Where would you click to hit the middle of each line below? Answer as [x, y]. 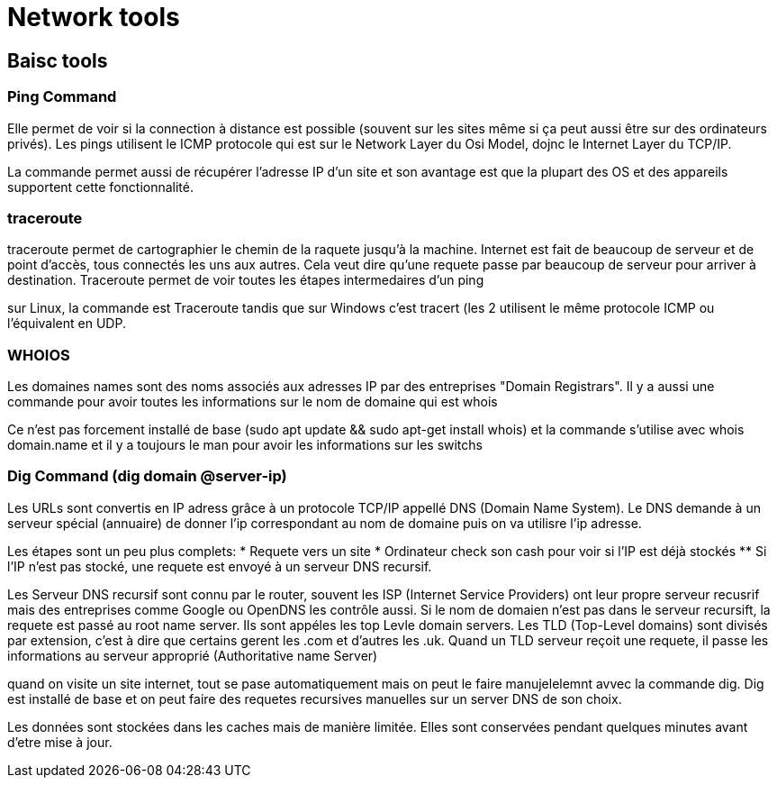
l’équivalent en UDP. [67, 324]
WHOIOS [39, 355]
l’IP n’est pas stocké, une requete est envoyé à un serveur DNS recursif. [220, 566]
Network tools [94, 17]
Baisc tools [58, 60]
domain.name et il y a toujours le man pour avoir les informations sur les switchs [245, 445]
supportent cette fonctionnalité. [100, 187]
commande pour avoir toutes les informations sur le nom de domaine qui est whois [253, 402]
